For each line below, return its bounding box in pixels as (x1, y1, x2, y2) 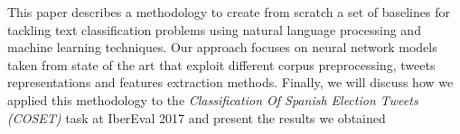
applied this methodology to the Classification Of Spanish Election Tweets (7, 90, 418, 109)
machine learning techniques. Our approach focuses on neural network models (7, 38, 437, 57)
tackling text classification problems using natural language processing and (7, 20, 421, 39)
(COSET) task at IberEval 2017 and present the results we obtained (7, 108, 386, 127)
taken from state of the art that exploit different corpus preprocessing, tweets (7, 55, 436, 74)
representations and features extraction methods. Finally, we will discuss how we (7, 73, 454, 92)
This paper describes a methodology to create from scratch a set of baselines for (7, 3, 450, 21)
